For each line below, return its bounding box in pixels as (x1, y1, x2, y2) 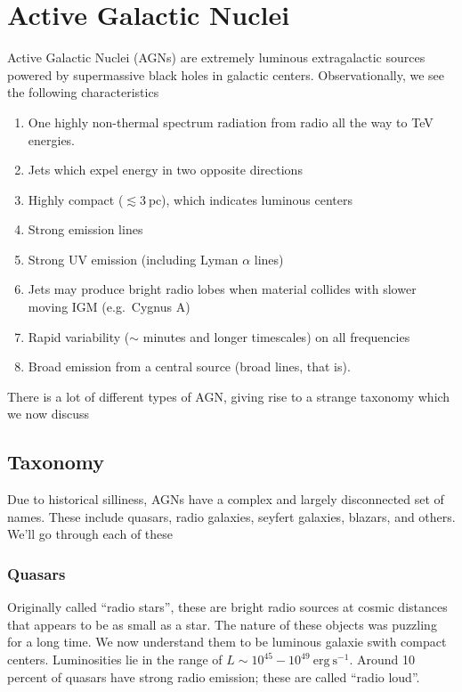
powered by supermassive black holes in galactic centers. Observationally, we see (7, 65, 445, 84)
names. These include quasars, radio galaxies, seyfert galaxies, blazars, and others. (7, 507, 456, 525)
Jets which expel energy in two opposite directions (28, 160, 303, 179)
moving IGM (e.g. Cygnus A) (28, 297, 190, 316)
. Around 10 (349, 650, 415, 669)
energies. (28, 130, 76, 149)
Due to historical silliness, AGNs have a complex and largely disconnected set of (7, 490, 444, 509)
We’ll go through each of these (7, 525, 174, 543)
